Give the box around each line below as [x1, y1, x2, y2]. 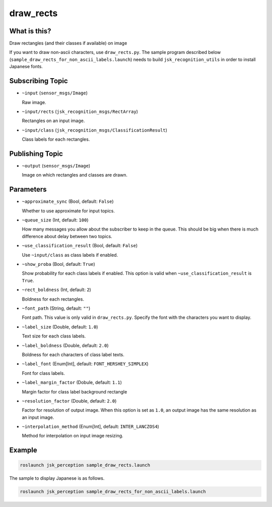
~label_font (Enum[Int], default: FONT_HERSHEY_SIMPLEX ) [22, 361, 149, 367]
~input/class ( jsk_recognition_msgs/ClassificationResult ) [22, 127, 167, 133]
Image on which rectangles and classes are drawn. [22, 172, 128, 178]
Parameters [9, 185, 47, 194]
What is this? [9, 27, 51, 35]
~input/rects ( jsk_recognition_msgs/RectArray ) [22, 108, 139, 115]
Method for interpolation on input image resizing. [22, 433, 123, 439]
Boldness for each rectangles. [22, 296, 84, 302]
